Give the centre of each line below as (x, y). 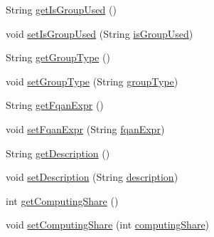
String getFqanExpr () (55, 105)
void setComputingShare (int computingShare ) (108, 225)
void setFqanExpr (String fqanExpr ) (85, 128)
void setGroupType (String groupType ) (92, 81)
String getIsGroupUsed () (61, 9)
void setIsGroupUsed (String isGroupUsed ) (100, 33)
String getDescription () (58, 153)
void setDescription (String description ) (92, 177)
